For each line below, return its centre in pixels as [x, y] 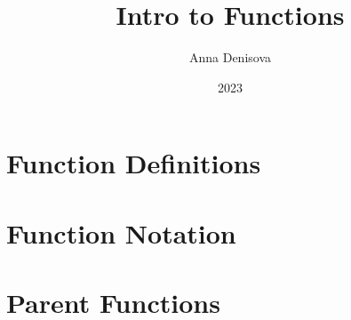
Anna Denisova [230, 57]
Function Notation [121, 232]
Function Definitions [134, 163]
